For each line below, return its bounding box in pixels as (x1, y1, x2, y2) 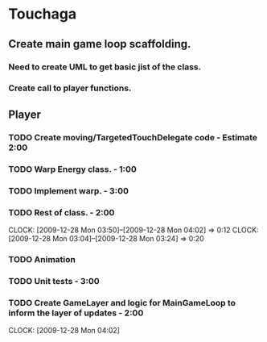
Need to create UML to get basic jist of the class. (8, 61, 202, 73)
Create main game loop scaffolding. (8, 37, 191, 51)
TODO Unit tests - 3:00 (8, 275, 101, 286)
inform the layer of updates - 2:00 (8, 307, 144, 319)
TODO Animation (8, 253, 76, 265)
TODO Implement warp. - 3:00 (8, 185, 129, 196)
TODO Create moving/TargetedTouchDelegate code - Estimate (8, 131, 258, 143)
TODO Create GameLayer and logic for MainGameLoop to (8, 297, 236, 308)
